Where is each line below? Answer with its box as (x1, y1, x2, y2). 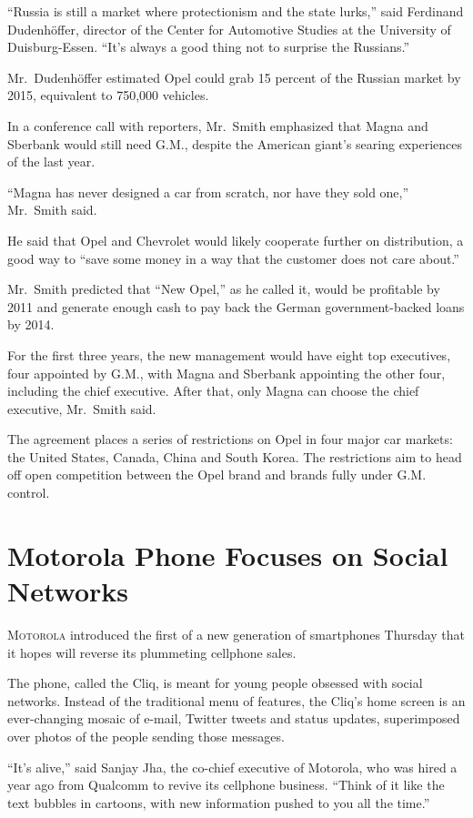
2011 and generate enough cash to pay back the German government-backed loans (7, 297, 465, 316)
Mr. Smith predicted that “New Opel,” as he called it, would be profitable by (7, 279, 440, 298)
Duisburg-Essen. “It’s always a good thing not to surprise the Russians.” (7, 37, 410, 56)
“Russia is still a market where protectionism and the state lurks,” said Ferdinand (7, 2, 464, 20)
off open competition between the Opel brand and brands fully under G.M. (7, 465, 427, 484)
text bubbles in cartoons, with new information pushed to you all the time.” (7, 793, 430, 812)
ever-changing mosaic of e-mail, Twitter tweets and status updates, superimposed (7, 709, 460, 728)
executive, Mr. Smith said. (7, 399, 156, 418)
